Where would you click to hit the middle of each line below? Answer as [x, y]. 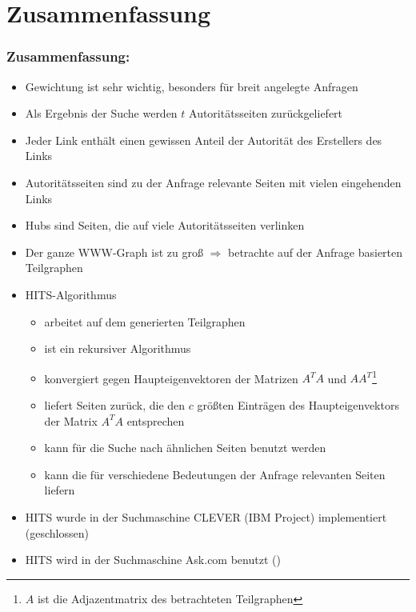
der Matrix [71, 420]
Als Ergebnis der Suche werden [101, 113]
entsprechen [156, 420]
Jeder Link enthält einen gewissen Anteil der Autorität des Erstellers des [204, 140]
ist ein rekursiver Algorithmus [118, 348]
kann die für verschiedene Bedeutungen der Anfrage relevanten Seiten [215, 474]
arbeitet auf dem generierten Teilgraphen [145, 321]
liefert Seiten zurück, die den [115, 404]
